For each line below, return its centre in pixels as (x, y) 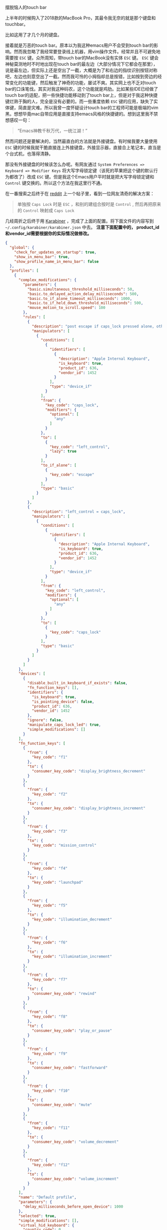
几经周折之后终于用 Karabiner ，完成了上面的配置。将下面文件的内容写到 (80, 221)
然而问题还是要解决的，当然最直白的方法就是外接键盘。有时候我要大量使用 (81, 141)
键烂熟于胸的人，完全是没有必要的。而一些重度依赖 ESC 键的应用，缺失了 (80, 101)
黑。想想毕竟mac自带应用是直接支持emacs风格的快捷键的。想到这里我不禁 (82, 114)
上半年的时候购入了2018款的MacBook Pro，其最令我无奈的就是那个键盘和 (81, 18)
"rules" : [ (34, 317)
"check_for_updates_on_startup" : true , (55, 252)
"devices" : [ (32, 674)
